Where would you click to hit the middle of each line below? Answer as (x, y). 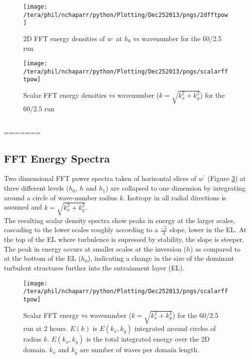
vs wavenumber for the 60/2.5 (177, 38)
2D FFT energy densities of (64, 38)
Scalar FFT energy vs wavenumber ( (78, 315)
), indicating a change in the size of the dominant (161, 258)
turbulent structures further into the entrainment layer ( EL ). (94, 267)
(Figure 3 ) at (227, 178)
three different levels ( (36, 188)
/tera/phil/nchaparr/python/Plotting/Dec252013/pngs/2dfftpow (126, 15)
